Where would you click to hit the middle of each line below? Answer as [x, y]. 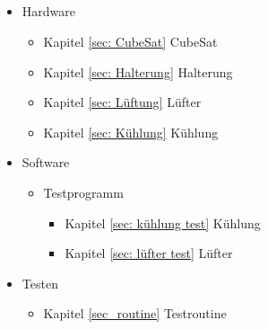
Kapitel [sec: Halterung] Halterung [138, 71]
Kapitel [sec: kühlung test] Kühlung [163, 222]
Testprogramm [83, 192]
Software [46, 162]
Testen [40, 283]
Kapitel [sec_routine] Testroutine [135, 313]
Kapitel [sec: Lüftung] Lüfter [122, 102]
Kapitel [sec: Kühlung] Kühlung [131, 132]
